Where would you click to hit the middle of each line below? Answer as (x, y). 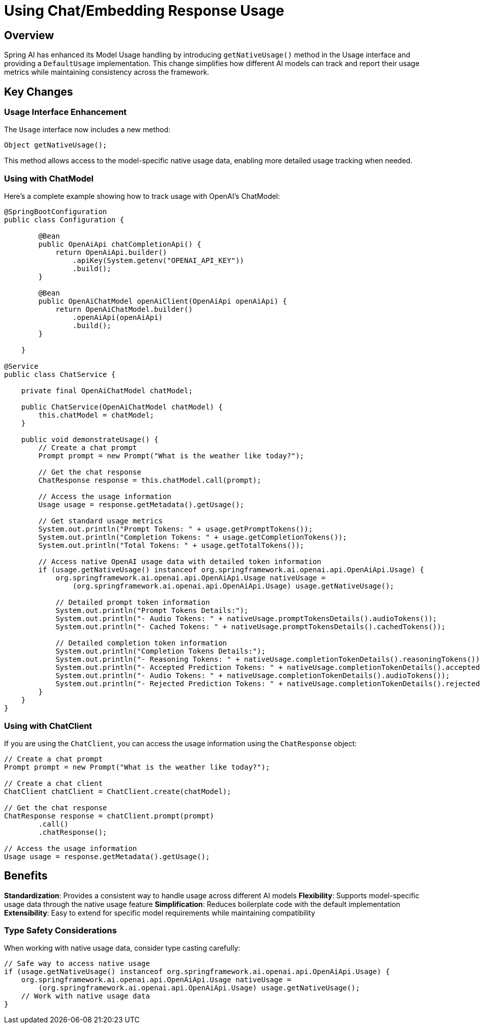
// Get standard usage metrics (100, 521)
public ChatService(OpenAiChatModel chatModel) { (122, 407)
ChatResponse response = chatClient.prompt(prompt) (109, 816)
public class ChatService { (60, 375)
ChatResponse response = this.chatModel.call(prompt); (150, 480)
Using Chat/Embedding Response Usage (144, 11)
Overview (29, 35)
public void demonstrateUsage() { (90, 440)
